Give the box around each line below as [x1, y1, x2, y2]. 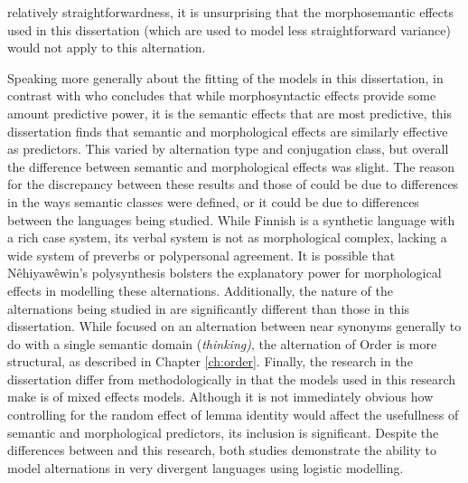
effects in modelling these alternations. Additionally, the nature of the [7, 280, 393, 299]
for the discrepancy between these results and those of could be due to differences [7, 175, 459, 194]
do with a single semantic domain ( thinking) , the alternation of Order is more [7, 334, 437, 353]
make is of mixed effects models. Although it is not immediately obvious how [7, 387, 434, 406]
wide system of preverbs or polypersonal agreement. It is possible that [7, 245, 396, 264]
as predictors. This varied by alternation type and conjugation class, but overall [7, 139, 449, 158]
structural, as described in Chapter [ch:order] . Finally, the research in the [7, 352, 413, 371]
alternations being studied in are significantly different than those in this [7, 298, 410, 317]
